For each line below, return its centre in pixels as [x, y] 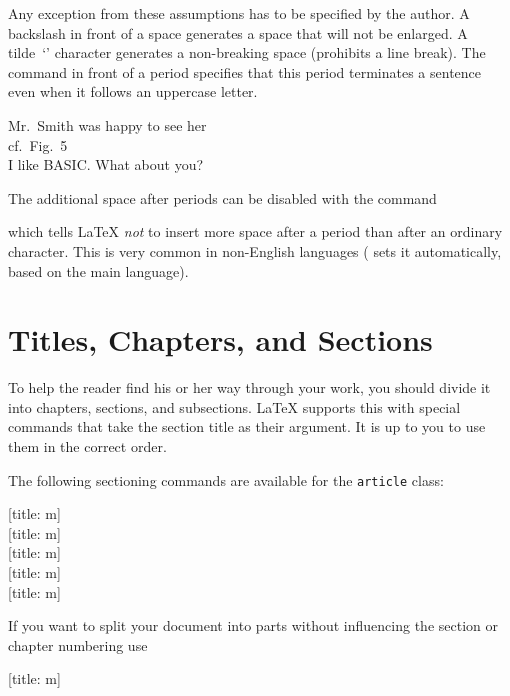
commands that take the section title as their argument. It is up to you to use [247, 426]
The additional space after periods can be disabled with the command [222, 197]
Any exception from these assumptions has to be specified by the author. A [239, 13]
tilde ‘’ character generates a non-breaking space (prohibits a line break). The [247, 52]
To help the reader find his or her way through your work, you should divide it [249, 387]
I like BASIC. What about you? [106, 164]
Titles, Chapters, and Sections [220, 339]
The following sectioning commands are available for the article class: [226, 479]
